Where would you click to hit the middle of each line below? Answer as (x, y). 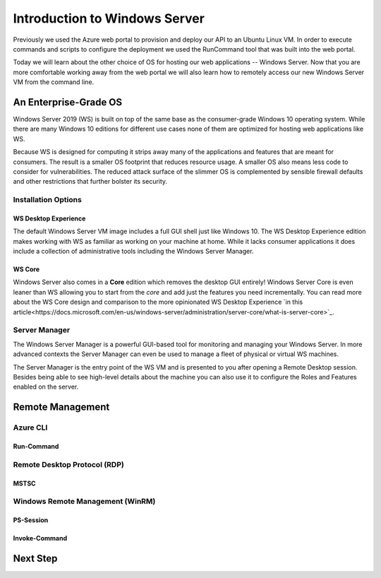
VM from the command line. (54, 82)
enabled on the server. (46, 387)
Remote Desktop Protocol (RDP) (69, 464)
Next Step (35, 558)
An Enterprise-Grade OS (68, 102)
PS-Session (31, 520)
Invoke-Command (40, 538)
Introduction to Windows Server (109, 18)
